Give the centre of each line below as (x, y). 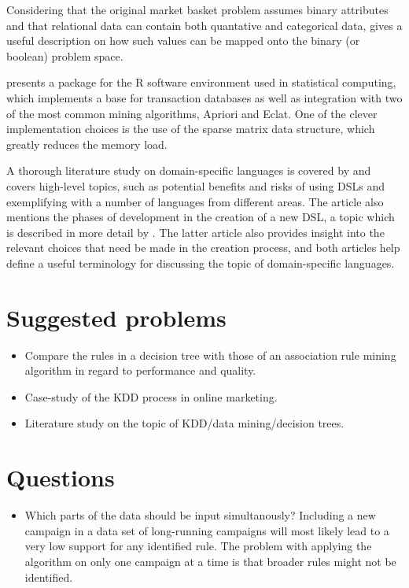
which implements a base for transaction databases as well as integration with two (204, 97)
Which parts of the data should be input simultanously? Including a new (200, 515)
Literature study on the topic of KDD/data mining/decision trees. (184, 423)
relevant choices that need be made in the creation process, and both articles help (203, 248)
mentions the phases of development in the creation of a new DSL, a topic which (201, 217)
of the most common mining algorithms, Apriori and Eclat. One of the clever (192, 113)
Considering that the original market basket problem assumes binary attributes (197, 9)
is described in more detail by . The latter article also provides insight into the (195, 232)
